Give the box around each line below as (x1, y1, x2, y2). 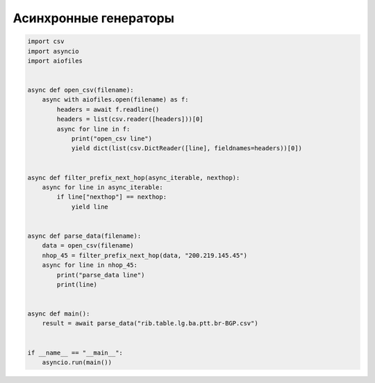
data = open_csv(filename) (42, 242, 135, 250)
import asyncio (27, 47, 79, 55)
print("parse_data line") (56, 271, 145, 279)
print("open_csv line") (71, 135, 153, 142)
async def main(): (27, 310, 90, 318)
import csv (27, 38, 65, 45)
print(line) (56, 280, 97, 288)
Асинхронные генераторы (12, 10, 175, 26)
